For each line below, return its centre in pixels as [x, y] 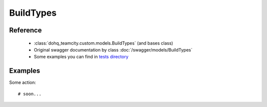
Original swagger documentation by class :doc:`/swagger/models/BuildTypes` [113, 50]
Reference [25, 30]
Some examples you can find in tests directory [81, 57]
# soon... [30, 94]
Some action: [23, 82]
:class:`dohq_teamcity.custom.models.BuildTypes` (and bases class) [103, 43]
